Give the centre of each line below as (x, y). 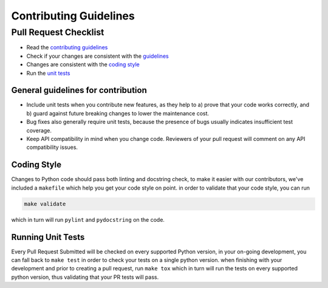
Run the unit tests (48, 73)
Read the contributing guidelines (67, 47)
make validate (45, 204)
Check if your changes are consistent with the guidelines (98, 56)
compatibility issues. (52, 147)
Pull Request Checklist (58, 32)
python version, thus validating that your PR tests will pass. (85, 277)
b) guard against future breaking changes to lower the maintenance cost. (118, 113)
